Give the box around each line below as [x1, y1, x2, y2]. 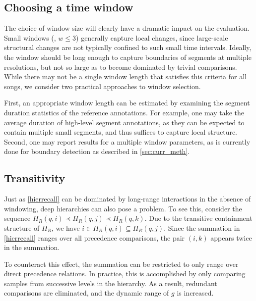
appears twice [210, 232, 252, 243]
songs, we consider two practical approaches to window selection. [4, 81, 201, 91]
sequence [4, 213, 31, 223]
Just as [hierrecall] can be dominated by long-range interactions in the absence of [4, 194, 251, 204]
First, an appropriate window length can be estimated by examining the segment [4, 98, 250, 108]
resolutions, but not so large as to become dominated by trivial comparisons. [4, 61, 237, 72]
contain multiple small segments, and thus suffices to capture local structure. [4, 127, 238, 137]
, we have [51, 222, 80, 233]
